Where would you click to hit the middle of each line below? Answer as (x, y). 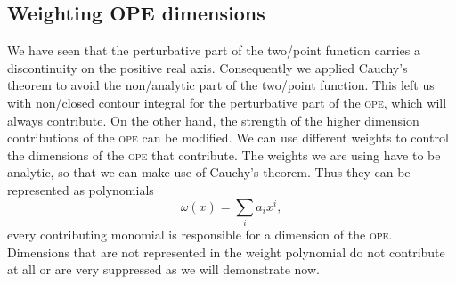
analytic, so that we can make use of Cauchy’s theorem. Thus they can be (209, 172)
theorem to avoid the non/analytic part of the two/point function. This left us (221, 85)
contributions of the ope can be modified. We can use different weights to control (228, 138)
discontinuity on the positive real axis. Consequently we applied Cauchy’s (208, 67)
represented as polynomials (81, 189)
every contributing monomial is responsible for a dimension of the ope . (200, 234)
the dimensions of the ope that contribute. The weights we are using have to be (224, 154)
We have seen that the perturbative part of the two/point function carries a (214, 50)
